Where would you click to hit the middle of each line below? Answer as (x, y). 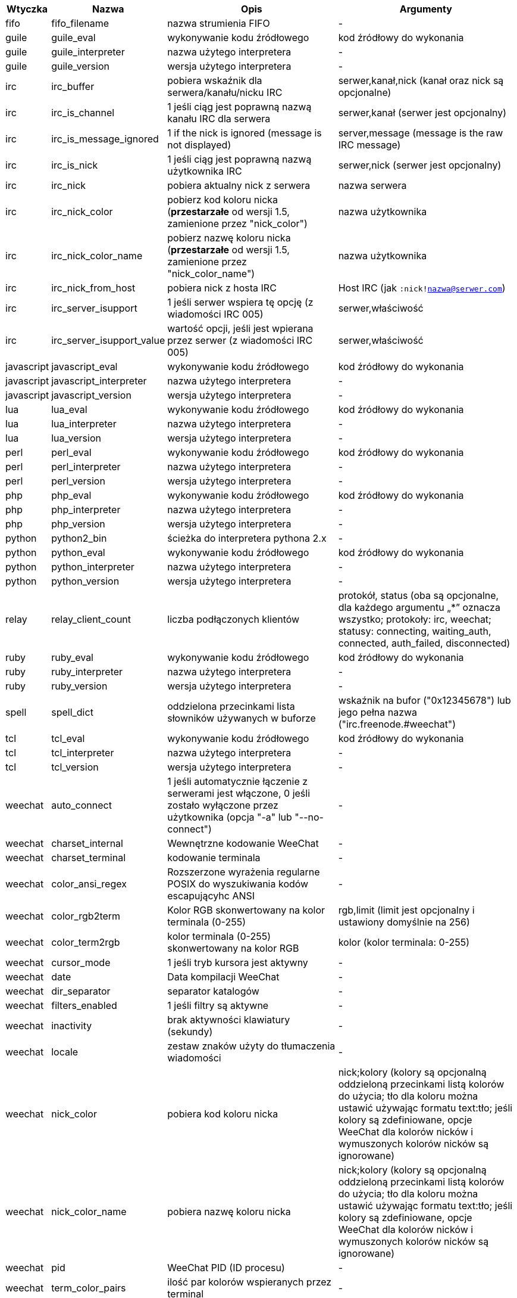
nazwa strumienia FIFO (219, 23)
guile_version (80, 66)
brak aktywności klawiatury (229, 1020)
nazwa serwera (372, 185)
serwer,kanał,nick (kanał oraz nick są (421, 80)
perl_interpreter (86, 467)
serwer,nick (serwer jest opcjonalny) (420, 165)
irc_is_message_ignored (105, 139)
